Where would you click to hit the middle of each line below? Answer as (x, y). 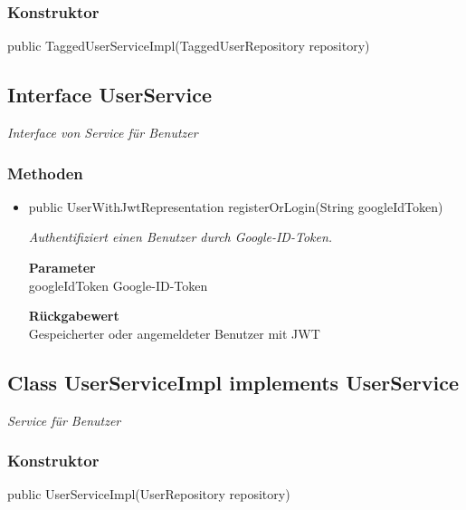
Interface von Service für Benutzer (103, 133)
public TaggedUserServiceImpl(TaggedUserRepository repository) (189, 46)
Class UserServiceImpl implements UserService (233, 382)
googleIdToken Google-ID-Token (118, 285)
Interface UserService (110, 95)
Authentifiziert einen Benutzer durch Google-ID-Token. (181, 237)
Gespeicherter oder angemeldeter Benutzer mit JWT (174, 333)
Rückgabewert (74, 316)
